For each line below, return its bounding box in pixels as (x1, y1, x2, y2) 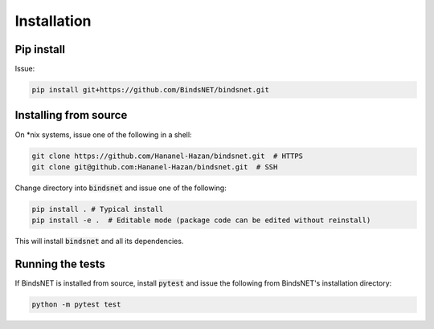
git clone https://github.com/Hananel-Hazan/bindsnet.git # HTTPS (31, 151, 304, 160)
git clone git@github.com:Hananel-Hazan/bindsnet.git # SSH (31, 162, 278, 172)
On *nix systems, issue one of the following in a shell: (14, 129, 192, 140)
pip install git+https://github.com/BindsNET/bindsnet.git (31, 85, 269, 95)
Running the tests (14, 258, 106, 271)
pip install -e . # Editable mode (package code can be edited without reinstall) (31, 216, 371, 225)
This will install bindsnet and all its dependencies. (14, 237, 184, 246)
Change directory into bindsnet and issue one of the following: (14, 183, 227, 193)
